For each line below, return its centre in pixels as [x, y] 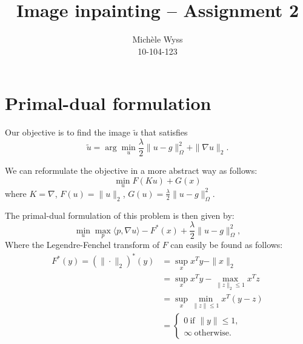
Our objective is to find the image [68, 132]
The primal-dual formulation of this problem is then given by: [120, 215]
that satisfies [164, 132]
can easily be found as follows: [227, 245]
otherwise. [213, 333]
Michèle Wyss [158, 39]
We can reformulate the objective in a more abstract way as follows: [131, 170]
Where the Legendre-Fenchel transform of [82, 245]
